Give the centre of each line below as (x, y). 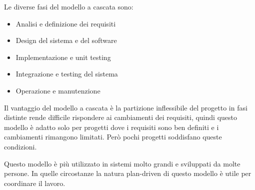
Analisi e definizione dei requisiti (66, 23)
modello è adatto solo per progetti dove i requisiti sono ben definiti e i (111, 127)
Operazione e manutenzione (58, 90)
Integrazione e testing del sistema (67, 74)
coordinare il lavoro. (35, 183)
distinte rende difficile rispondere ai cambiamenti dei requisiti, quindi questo (120, 117)
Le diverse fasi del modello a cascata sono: (69, 6)
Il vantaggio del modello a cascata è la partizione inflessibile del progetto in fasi (126, 107)
